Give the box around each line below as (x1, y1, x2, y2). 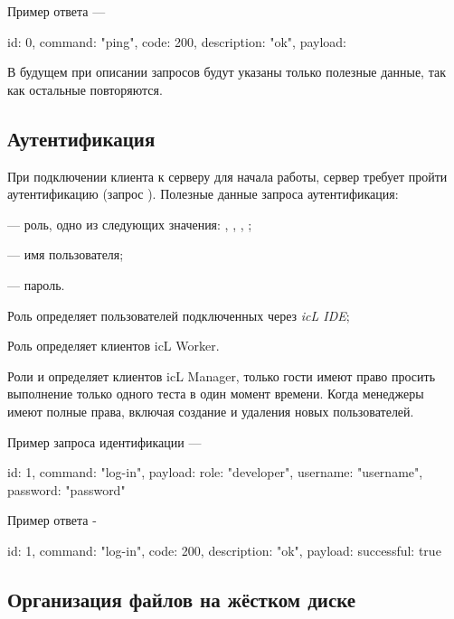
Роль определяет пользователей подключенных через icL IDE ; (7, 305, 350, 324)
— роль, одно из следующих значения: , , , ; (7, 214, 252, 233)
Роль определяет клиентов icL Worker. (7, 336, 220, 355)
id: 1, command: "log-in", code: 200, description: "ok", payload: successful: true (7, 540, 441, 559)
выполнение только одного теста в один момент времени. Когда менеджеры (7, 384, 424, 403)
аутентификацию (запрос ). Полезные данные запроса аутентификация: (7, 184, 399, 203)
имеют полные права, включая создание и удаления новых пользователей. (7, 401, 414, 420)
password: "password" (7, 480, 126, 499)
